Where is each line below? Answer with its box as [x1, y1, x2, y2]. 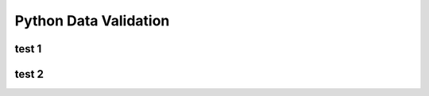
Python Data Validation [14, 12, 170, 29]
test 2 [14, 67, 44, 81]
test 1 [14, 42, 42, 56]
